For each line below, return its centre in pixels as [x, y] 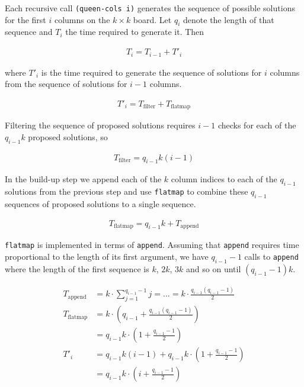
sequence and [29, 32]
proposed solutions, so [68, 136]
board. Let [152, 19]
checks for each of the [257, 125]
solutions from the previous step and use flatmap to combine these [127, 191]
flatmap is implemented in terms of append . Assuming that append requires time [152, 245]
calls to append [271, 257]
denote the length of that [229, 19]
